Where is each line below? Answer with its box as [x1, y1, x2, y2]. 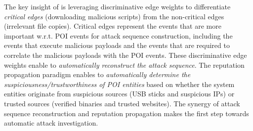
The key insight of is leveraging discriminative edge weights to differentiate [4, 1, 231, 11]
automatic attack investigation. [4, 118, 98, 128]
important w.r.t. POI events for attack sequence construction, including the [4, 30, 233, 41]
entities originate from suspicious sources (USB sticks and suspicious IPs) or [4, 88, 235, 99]
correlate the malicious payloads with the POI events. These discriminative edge [4, 49, 247, 60]
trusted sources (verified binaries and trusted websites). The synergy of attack [4, 98, 240, 108]
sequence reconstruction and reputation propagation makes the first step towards [4, 108, 249, 118]
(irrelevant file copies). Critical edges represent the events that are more [4, 21, 221, 31]
